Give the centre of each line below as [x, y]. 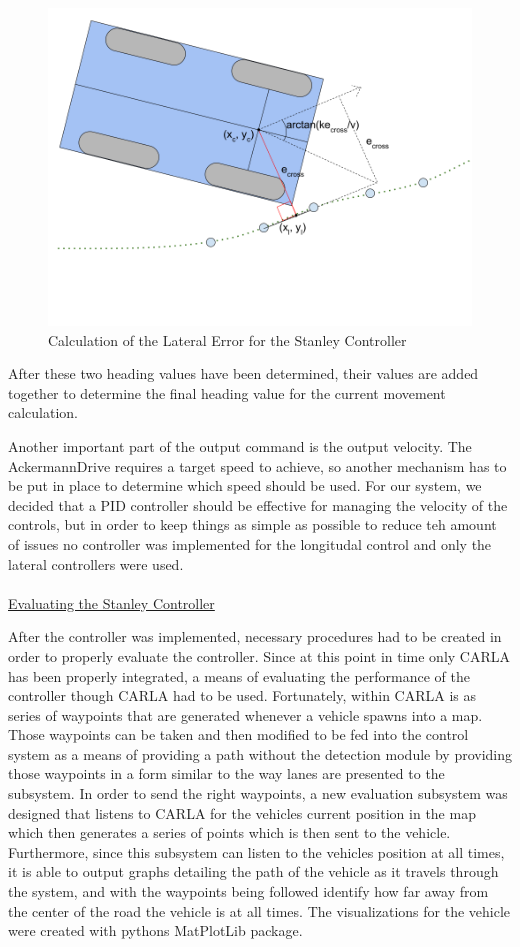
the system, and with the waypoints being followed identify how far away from [248, 891]
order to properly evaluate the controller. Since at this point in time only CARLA [259, 655]
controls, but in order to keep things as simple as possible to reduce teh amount [252, 524]
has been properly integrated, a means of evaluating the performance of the [239, 675]
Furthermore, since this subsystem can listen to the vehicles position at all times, [256, 851]
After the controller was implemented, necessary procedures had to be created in [255, 636]
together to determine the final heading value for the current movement [227, 392]
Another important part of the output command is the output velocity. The [240, 445]
